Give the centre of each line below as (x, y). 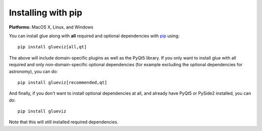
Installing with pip (46, 13)
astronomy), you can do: (33, 71)
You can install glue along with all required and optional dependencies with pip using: (94, 36)
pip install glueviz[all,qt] (52, 47)
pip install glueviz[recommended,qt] (63, 82)
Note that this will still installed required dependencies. (64, 122)
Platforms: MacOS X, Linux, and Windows (51, 27)
